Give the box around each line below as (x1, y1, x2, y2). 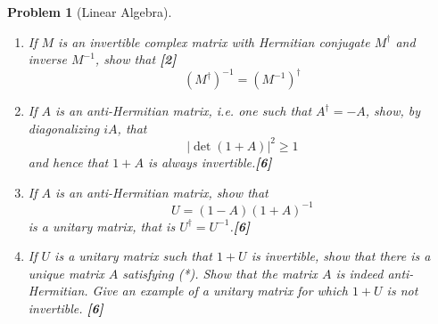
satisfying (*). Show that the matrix (122, 263, 318, 282)
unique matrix (28, 263, 104, 282)
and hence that (28, 152, 109, 171)
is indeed (335, 263, 384, 282)
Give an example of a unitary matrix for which (92, 281, 348, 300)
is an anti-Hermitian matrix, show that (55, 182, 269, 201)
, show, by (365, 101, 421, 120)
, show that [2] (95, 50, 177, 69)
